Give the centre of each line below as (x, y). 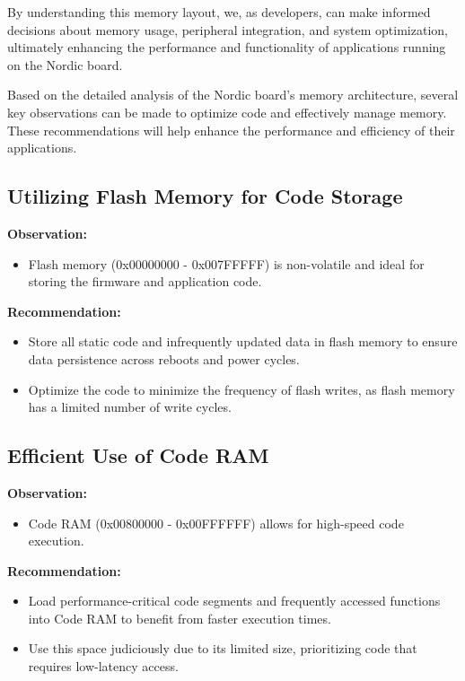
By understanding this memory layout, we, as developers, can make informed (219, 12)
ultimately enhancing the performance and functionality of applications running (227, 47)
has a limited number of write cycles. (130, 407)
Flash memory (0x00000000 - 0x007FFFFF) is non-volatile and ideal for (226, 263)
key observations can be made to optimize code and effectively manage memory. (227, 112)
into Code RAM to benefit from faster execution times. (180, 618)
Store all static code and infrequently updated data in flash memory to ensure (243, 341)
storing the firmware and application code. (145, 281)
